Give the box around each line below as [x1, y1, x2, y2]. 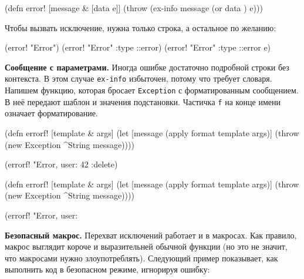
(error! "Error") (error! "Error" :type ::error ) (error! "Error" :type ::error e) [5, 41, 271, 53]
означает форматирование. [5, 107, 98, 119]
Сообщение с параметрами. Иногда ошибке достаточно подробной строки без [5, 60, 289, 73]
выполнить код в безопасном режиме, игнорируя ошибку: [5, 263, 210, 275]
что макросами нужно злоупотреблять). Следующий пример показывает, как [5, 251, 278, 264]
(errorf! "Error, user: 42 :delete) [5, 158, 118, 170]
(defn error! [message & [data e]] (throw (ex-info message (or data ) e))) [5, 2, 263, 14]
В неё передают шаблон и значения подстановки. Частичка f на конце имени [5, 95, 281, 107]
